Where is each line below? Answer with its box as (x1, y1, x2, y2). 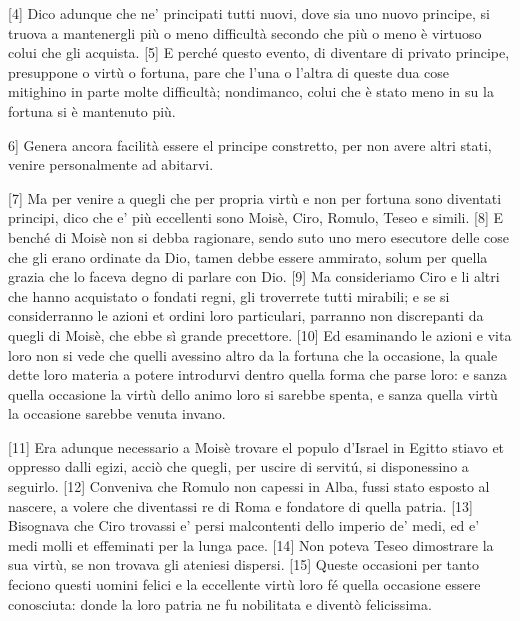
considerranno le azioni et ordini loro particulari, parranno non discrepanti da (8, 305, 484, 326)
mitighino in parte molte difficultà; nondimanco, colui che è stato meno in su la (8, 81, 494, 102)
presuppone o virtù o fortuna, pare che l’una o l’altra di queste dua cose (8, 61, 450, 82)
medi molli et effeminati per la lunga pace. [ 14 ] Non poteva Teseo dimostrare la (8, 534, 494, 555)
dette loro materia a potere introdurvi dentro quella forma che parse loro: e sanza (8, 364, 508, 385)
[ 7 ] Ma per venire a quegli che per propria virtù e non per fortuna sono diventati (8, 187, 502, 208)
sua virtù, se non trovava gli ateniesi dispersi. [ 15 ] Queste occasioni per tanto (8, 554, 479, 575)
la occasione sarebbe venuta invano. (8, 403, 226, 424)
